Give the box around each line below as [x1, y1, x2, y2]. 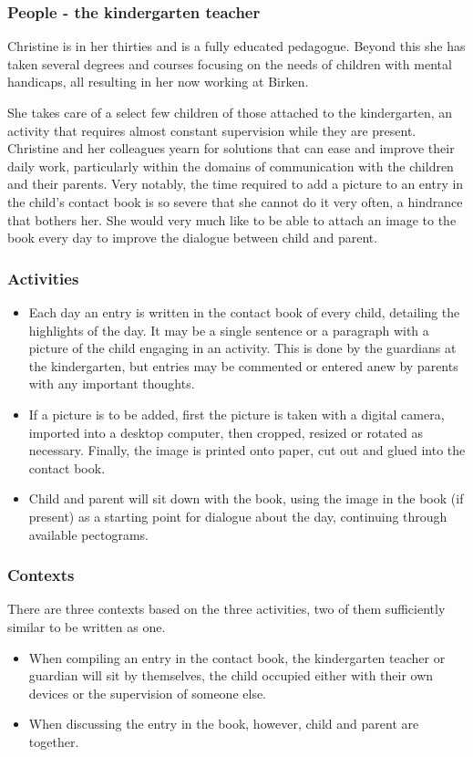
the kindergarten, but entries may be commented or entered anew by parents [28, 356, 458, 375]
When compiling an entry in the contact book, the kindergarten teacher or [28, 648, 446, 667]
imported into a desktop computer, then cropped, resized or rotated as [28, 422, 423, 441]
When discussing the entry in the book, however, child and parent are [28, 714, 419, 733]
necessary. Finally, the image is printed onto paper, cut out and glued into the [28, 441, 466, 460]
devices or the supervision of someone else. [28, 683, 266, 702]
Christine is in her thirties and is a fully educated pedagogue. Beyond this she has [7, 36, 466, 56]
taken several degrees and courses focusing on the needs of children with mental [7, 54, 452, 73]
